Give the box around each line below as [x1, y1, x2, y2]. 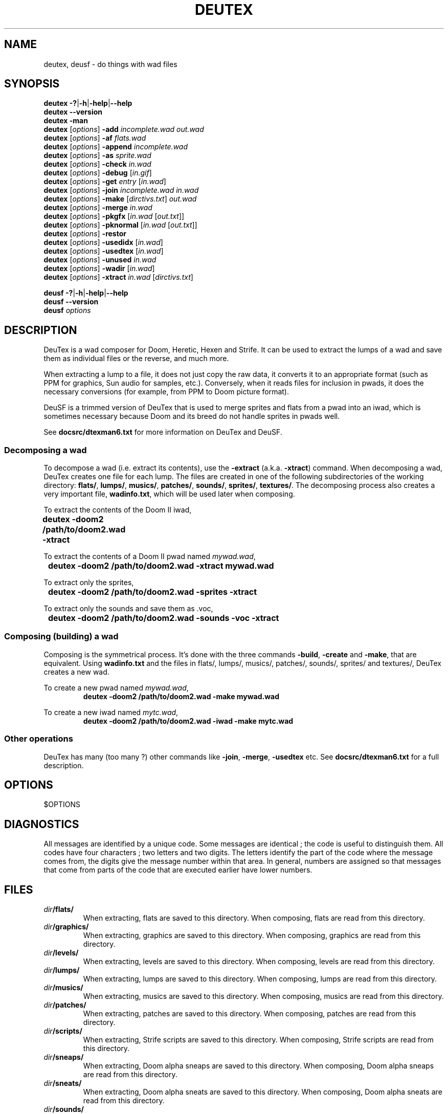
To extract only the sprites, [43, 578, 134, 587]
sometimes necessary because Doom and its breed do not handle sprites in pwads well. [43, 412, 340, 421]
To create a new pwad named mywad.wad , [43, 683, 189, 692]
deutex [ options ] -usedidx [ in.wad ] [43, 238, 163, 247]
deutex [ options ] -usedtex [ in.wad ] [43, 247, 164, 256]
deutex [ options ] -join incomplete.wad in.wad [43, 186, 199, 195]
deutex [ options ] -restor [43, 229, 126, 238]
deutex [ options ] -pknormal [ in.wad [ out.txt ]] [43, 220, 197, 230]
